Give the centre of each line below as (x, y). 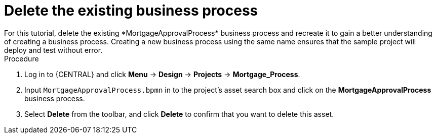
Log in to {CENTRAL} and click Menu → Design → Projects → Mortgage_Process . (162, 74)
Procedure (22, 58)
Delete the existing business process (131, 11)
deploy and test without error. (53, 50)
